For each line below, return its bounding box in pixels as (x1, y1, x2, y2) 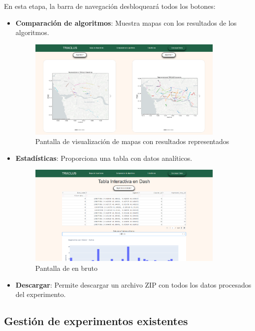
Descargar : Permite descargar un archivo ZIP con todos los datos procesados (15, 279, 252, 290)
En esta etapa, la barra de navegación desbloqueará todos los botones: (4, 1, 216, 11)
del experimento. (15, 289, 66, 299)
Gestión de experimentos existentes (4, 313, 188, 329)
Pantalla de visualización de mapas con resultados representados (35, 136, 229, 147)
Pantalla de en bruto (35, 263, 98, 273)
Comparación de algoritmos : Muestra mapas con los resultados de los (15, 17, 237, 28)
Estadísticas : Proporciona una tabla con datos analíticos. (15, 152, 192, 163)
